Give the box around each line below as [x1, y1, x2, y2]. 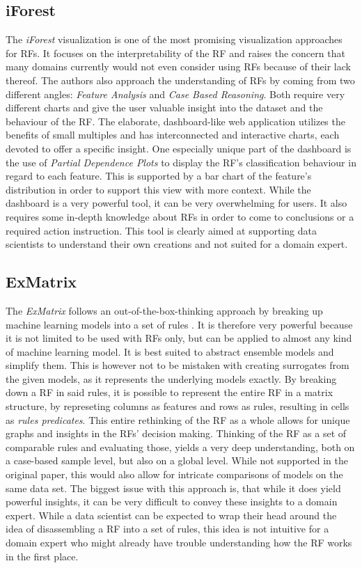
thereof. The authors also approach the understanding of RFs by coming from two [6, 72, 355, 87]
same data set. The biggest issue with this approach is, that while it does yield [6, 480, 341, 495]
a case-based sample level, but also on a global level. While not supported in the [6, 453, 348, 468]
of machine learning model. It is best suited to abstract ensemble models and [6, 344, 334, 358]
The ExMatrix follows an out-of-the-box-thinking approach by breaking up [6, 303, 323, 317]
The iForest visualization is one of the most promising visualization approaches [6, 32, 343, 47]
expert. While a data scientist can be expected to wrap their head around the [6, 507, 337, 522]
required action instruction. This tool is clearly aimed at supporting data [6, 223, 317, 237]
